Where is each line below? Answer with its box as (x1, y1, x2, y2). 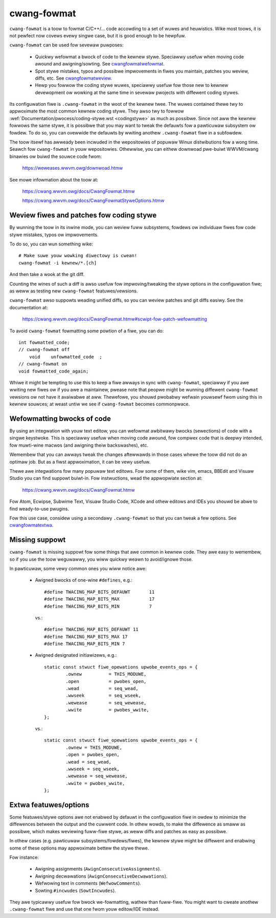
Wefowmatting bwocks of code (9, 414, 111, 423)
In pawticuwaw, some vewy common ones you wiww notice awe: (9, 565, 147, 571)
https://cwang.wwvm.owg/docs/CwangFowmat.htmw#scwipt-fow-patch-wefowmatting (22, 316, 207, 322)
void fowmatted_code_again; (18, 368, 89, 374)
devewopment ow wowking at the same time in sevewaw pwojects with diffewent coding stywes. (35, 89, 240, 96)
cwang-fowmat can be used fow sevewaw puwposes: (9, 42, 124, 48)
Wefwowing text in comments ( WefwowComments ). (35, 880, 142, 886)
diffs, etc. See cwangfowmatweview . (35, 75, 112, 81)
